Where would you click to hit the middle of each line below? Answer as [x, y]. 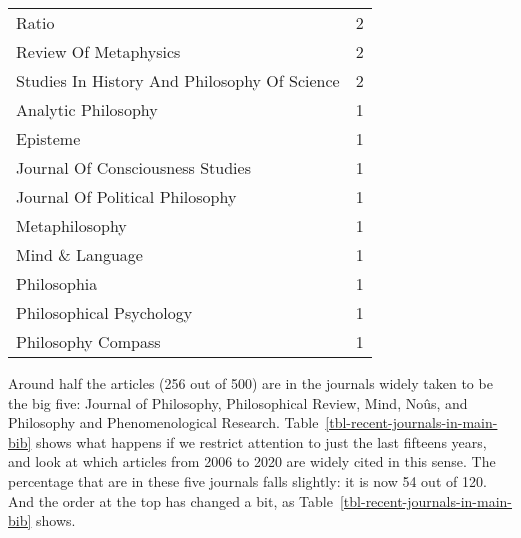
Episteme [48, 138]
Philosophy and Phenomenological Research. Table [163, 422]
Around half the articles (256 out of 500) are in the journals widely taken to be [250, 383]
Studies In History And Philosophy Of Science [178, 80]
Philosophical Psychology [104, 312]
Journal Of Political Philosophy [126, 196]
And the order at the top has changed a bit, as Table [170, 500]
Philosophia [57, 283]
